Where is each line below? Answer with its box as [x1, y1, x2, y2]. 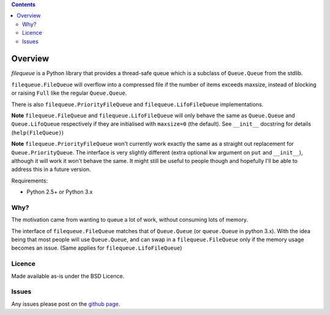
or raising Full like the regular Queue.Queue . [11, 89, 127, 97]
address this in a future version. [11, 165, 91, 173]
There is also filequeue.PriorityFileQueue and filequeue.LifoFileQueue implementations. [11, 101, 264, 108]
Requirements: [11, 177, 48, 184]
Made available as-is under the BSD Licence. [11, 272, 125, 280]
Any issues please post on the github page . [11, 300, 120, 308]
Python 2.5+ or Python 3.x [26, 188, 93, 195]
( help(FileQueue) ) [11, 129, 64, 136]
